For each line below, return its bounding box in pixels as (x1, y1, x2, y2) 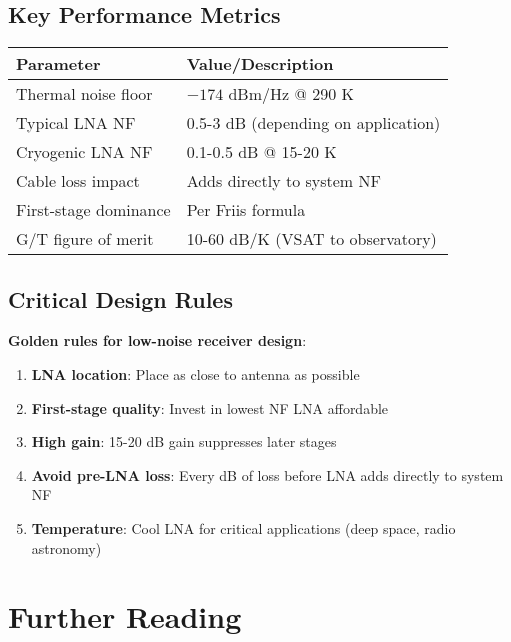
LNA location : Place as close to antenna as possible (31, 364, 360, 384)
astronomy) (31, 537, 102, 558)
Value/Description (186, 52, 334, 76)
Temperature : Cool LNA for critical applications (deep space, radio (31, 517, 456, 538)
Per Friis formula (186, 198, 306, 222)
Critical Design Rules (8, 283, 233, 314)
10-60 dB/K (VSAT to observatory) (186, 227, 437, 251)
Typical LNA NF (16, 111, 136, 135)
